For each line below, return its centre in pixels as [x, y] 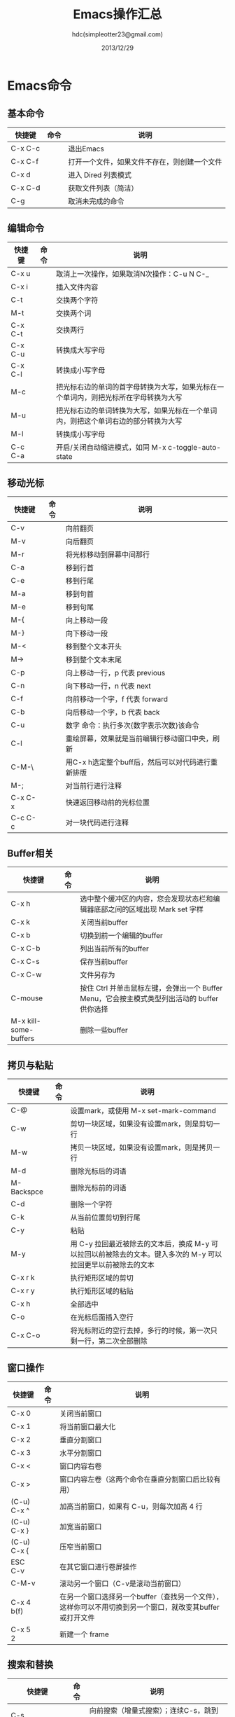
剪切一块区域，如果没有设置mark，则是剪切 [142, 1124]
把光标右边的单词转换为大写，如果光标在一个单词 [136, 411]
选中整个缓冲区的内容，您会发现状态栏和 [147, 899]
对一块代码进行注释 [97, 822]
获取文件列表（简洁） [103, 188]
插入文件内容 [77, 287]
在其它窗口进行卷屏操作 [98, 1566]
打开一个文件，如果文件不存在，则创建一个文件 [145, 162]
